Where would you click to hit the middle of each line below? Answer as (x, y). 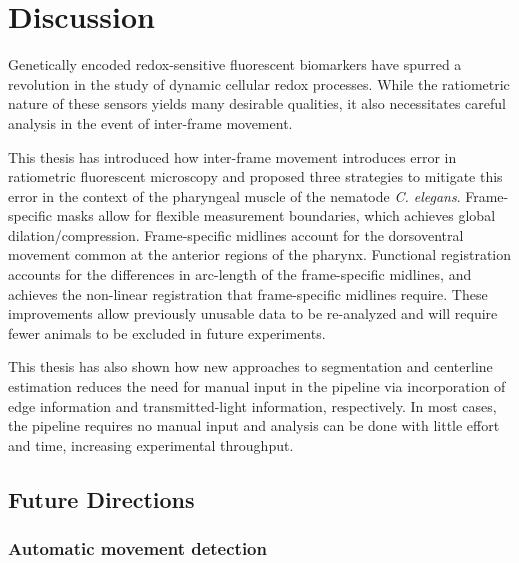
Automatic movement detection (137, 548)
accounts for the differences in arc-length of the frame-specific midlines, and (240, 274)
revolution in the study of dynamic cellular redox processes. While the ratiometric (259, 83)
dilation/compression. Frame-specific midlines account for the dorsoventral (236, 234)
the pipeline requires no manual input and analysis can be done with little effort (254, 425)
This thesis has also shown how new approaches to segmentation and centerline (250, 366)
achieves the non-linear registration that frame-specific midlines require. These (248, 293)
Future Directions (101, 498)
